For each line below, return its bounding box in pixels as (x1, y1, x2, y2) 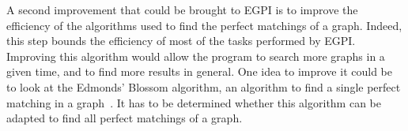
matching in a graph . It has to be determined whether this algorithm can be (6, 94, 381, 110)
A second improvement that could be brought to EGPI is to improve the (6, 2, 358, 17)
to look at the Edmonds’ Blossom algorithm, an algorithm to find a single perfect (6, 78, 401, 95)
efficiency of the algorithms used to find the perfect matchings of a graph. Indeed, (6, 17, 402, 33)
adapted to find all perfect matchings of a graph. (6, 110, 243, 126)
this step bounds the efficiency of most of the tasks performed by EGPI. (6, 32, 356, 49)
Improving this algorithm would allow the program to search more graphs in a (6, 47, 385, 64)
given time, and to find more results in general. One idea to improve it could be (6, 63, 392, 80)
